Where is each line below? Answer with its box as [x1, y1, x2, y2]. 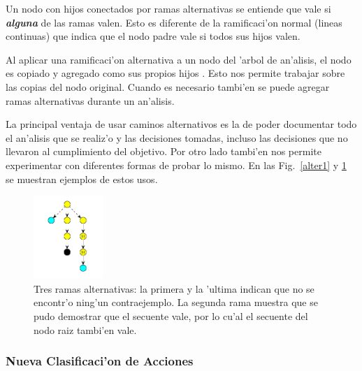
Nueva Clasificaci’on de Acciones [6, 352, 194, 370]
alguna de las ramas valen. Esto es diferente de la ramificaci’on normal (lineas [6, 15, 342, 29]
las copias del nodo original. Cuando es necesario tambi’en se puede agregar [6, 79, 330, 94]
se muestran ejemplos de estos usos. [6, 171, 158, 186]
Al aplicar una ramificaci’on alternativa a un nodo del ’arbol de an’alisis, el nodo [6, 52, 352, 66]
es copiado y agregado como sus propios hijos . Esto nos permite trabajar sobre [6, 66, 345, 80]
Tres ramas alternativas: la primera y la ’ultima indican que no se [34, 281, 314, 296]
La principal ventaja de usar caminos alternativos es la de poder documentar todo [6, 117, 357, 131]
